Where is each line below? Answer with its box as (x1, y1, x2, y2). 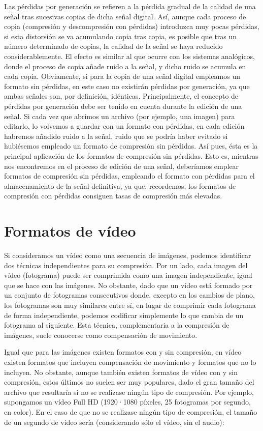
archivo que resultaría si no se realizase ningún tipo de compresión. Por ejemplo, (4, 386, 254, 397)
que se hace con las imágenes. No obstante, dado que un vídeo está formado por (4, 279, 253, 290)
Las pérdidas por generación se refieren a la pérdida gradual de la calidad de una (4, 1, 256, 11)
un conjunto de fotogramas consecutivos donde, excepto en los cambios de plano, (4, 290, 255, 300)
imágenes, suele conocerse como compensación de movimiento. (4, 329, 198, 340)
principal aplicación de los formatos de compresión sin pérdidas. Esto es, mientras (4, 150, 258, 161)
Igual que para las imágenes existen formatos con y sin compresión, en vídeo (4, 347, 242, 357)
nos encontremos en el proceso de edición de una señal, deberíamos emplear (4, 160, 239, 171)
